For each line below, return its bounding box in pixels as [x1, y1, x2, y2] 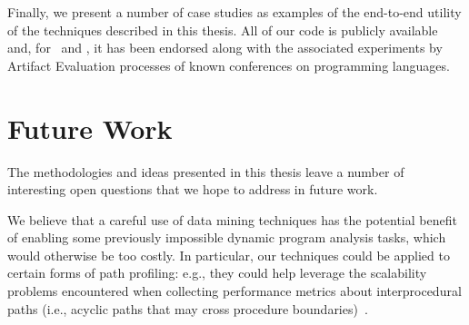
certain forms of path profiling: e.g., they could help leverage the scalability [7, 263, 427, 282]
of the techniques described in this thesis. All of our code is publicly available [7, 20, 438, 39]
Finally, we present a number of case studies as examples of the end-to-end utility [7, 3, 462, 21]
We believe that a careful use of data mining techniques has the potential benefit [7, 210, 457, 229]
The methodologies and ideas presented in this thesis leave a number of [7, 162, 404, 181]
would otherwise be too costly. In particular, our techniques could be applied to [7, 245, 450, 264]
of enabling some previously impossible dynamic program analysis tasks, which [7, 228, 446, 247]
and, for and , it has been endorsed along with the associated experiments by [7, 38, 443, 57]
